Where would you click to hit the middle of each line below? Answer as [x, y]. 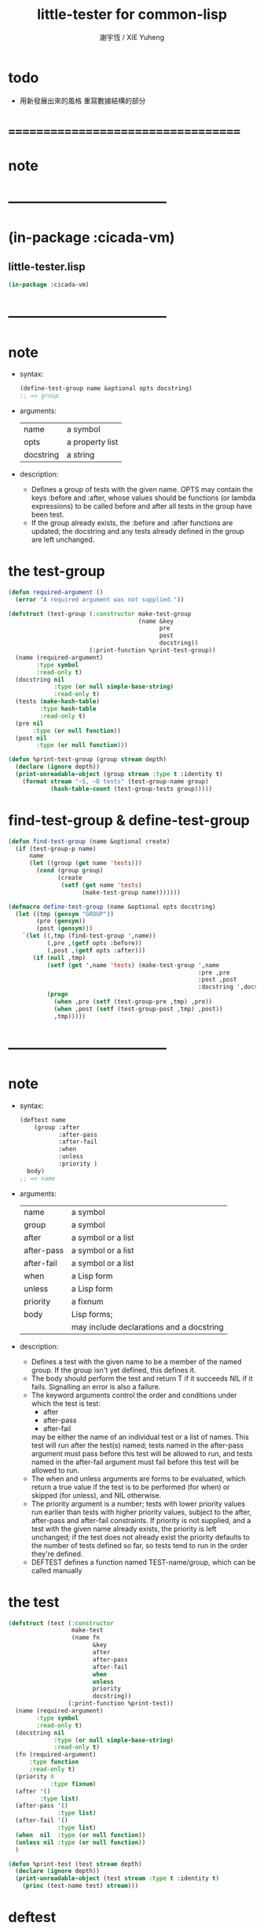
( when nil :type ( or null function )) [81, 1835]
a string [81, 455]
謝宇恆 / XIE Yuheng [132, 37]
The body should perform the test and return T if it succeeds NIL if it [142, 1378]
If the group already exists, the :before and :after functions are [132, 523]
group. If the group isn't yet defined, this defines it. [114, 1370]
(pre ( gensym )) [61, 922]
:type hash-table [68, 709]
